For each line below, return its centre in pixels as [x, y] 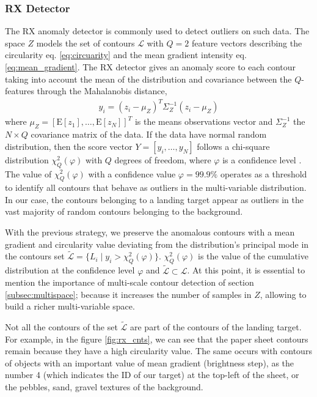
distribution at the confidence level [70, 270]
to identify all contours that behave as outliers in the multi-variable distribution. [156, 187]
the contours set [35, 256]
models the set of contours [86, 43]
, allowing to [283, 294]
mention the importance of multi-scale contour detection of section [129, 282]
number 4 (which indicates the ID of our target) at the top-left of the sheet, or [152, 375]
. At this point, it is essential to [246, 270]
